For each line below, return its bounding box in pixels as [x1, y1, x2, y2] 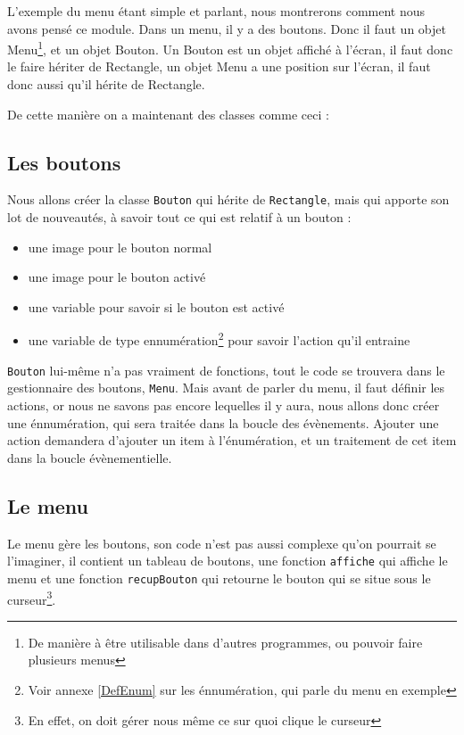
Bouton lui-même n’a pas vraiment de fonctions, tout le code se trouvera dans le [7, 360, 445, 379]
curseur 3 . [7, 587, 56, 608]
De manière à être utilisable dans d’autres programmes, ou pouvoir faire [28, 632, 423, 651]
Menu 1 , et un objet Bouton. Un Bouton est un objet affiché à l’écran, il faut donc [7, 37, 453, 58]
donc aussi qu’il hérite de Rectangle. [7, 75, 205, 94]
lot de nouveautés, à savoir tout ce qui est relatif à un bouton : [7, 208, 352, 227]
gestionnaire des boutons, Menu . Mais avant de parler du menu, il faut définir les [7, 378, 445, 397]
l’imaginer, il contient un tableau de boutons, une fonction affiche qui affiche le [7, 551, 448, 570]
